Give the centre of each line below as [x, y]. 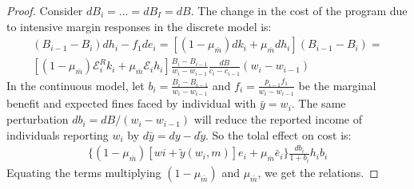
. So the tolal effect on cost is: [279, 134]
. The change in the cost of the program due [299, 10]
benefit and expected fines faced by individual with [131, 103]
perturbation [38, 119]
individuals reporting [58, 134]
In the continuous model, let [76, 85]
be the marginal [337, 85]
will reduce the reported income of [278, 119]
